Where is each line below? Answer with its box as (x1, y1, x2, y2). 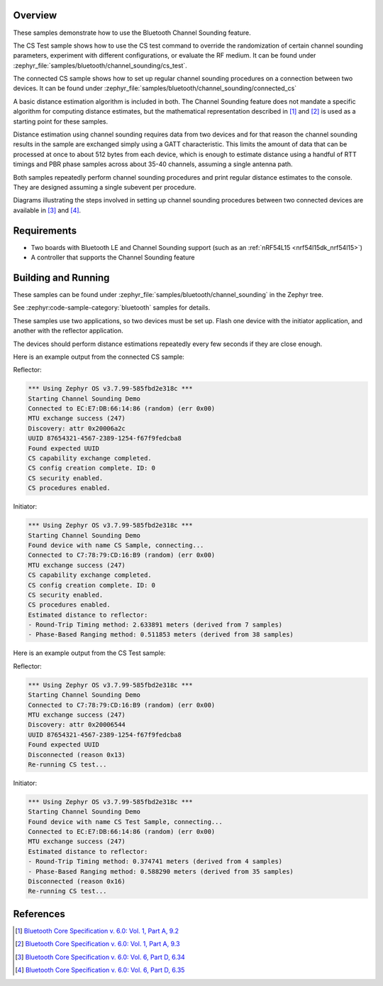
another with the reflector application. (13, 327, 123, 335)
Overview (13, 9, 57, 21)
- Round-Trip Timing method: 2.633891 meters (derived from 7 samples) (28, 621, 283, 629)
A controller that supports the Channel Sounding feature (30, 253, 195, 262)
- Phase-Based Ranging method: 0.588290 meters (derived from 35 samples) (28, 867, 294, 875)
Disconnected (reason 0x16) (28, 877, 126, 886)
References (13, 908, 65, 920)
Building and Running (13, 271, 110, 283)
